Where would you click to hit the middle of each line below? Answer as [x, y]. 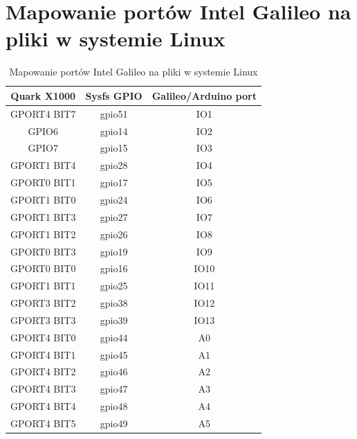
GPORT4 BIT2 [43, 371]
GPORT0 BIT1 [43, 182]
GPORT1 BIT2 [43, 234]
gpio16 [114, 268]
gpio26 [114, 234]
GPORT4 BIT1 [43, 354]
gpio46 [114, 371]
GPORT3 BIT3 [43, 320]
